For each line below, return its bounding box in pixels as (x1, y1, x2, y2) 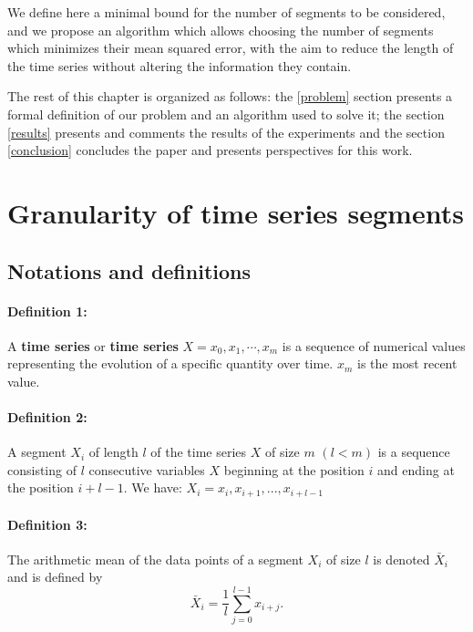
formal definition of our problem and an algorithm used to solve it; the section (7, 104, 445, 123)
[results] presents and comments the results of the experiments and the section (7, 122, 445, 141)
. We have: (123, 478, 182, 497)
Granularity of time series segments (7, 193, 464, 231)
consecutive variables (88, 460, 205, 479)
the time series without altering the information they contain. (7, 56, 352, 75)
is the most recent (357, 354, 458, 373)
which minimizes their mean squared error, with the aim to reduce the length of (7, 38, 454, 57)
